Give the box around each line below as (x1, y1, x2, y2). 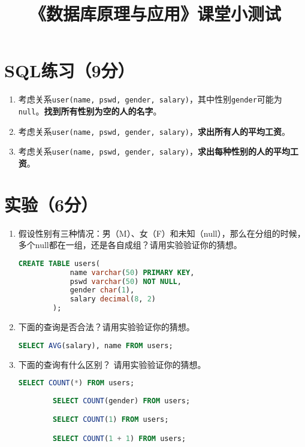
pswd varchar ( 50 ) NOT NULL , (70, 277, 182, 286)
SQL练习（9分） (4, 58, 135, 83)
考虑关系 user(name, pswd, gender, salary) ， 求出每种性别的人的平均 (18, 145, 290, 158)
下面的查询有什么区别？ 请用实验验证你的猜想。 (18, 358, 206, 370)
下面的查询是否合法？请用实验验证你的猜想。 (18, 321, 195, 333)
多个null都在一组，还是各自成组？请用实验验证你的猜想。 (18, 238, 242, 251)
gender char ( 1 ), (70, 286, 135, 295)
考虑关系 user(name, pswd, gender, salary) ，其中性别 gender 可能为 (18, 93, 282, 105)
